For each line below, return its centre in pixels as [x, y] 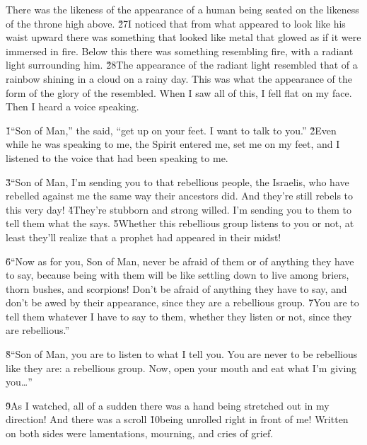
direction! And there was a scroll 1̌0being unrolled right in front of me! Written [177, 419]
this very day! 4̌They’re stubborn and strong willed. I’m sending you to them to [179, 209]
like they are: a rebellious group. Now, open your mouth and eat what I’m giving [181, 368]
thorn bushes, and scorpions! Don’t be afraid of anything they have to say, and [176, 288]
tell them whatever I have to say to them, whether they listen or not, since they [179, 316]
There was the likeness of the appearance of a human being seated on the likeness [182, 9]
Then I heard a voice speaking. [72, 106]
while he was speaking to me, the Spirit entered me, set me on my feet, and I [173, 144]
